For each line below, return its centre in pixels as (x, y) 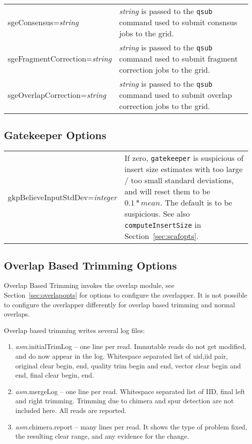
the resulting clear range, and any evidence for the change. (102, 436)
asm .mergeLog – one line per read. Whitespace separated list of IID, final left (130, 391)
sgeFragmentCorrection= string (60, 58)
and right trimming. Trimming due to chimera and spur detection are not (125, 401)
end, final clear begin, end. (55, 375)
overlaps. (17, 314)
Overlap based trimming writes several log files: (74, 330)
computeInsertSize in (163, 225)
